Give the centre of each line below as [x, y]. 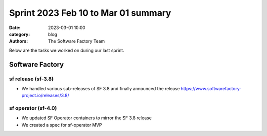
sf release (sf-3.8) [31, 79]
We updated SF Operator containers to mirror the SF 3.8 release [87, 118]
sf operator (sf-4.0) [33, 108]
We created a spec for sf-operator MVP [62, 125]
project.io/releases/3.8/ [45, 96]
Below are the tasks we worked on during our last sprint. [67, 50]
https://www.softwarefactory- [211, 88]
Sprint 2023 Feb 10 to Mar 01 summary [90, 13]
